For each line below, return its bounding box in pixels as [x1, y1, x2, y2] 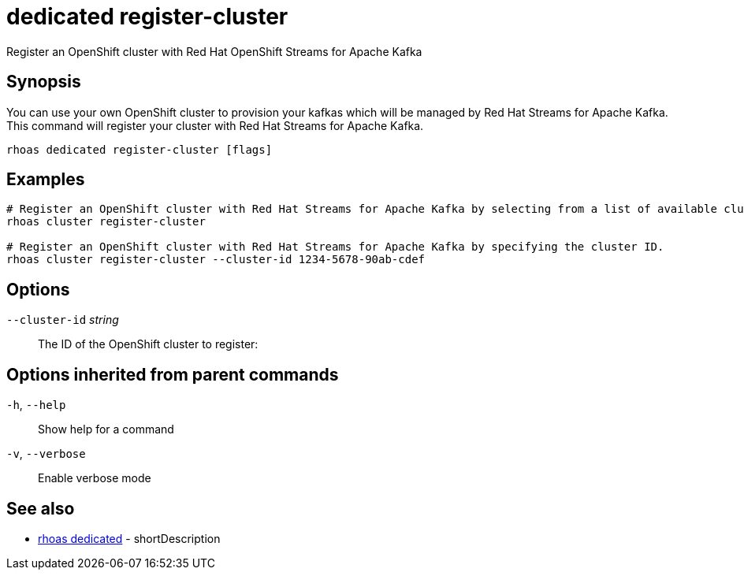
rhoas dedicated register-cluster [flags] [6, 143, 273, 156]
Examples [6, 169, 85, 190]
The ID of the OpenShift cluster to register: [38, 337, 259, 351]
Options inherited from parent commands [6, 364, 339, 385]
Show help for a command [38, 422, 174, 437]
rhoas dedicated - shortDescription [38, 531, 221, 545]
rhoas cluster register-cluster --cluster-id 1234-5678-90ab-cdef [6, 253, 426, 266]
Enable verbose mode [38, 471, 151, 485]
